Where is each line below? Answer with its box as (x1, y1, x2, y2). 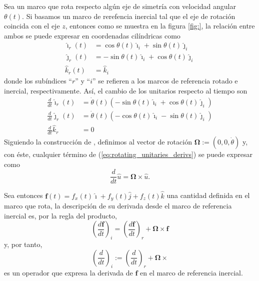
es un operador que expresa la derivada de (4, 267, 133, 278)
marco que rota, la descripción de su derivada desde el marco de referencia (4, 200, 232, 210)
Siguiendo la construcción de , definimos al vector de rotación (4, 136, 192, 147)
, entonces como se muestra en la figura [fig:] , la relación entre (65, 20, 255, 31)
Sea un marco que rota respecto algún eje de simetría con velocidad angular (4, 1, 236, 11)
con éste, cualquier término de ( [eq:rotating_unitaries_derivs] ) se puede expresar (4, 149, 252, 159)
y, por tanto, (4, 238, 42, 249)
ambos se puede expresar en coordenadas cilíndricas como (4, 30, 180, 40)
